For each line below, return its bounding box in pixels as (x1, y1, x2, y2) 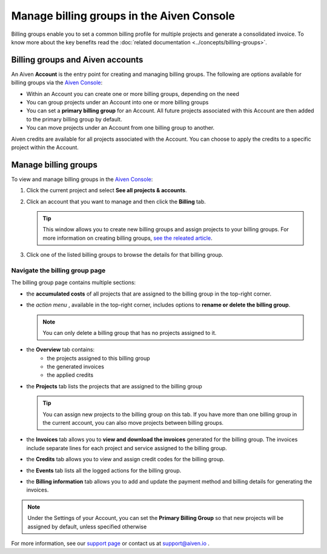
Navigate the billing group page (11, 266, 106, 274)
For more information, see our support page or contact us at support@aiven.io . (11, 539, 210, 547)
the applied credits (47, 371, 94, 379)
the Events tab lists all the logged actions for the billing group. (26, 467, 182, 474)
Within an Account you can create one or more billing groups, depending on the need (26, 90, 239, 97)
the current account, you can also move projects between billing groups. (42, 419, 224, 427)
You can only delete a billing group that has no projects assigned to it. (42, 329, 217, 336)
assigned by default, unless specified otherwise (27, 522, 147, 530)
